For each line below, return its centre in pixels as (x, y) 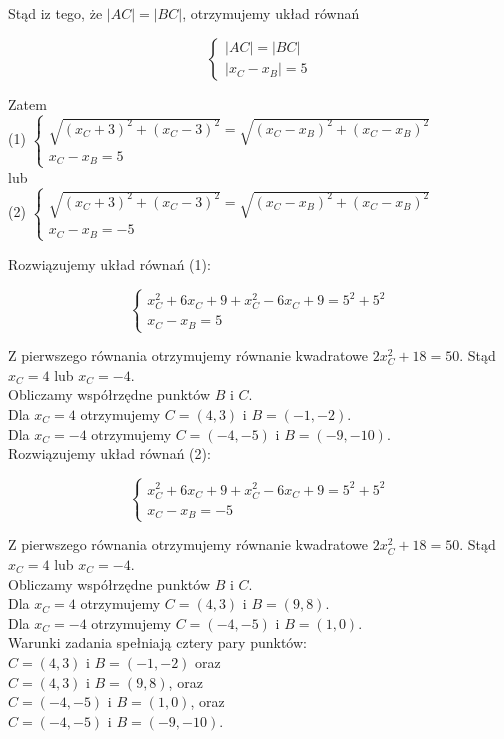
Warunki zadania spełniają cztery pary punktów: (157, 642)
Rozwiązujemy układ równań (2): (109, 453)
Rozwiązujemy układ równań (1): (109, 263)
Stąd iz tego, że (55, 13)
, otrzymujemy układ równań (271, 13)
